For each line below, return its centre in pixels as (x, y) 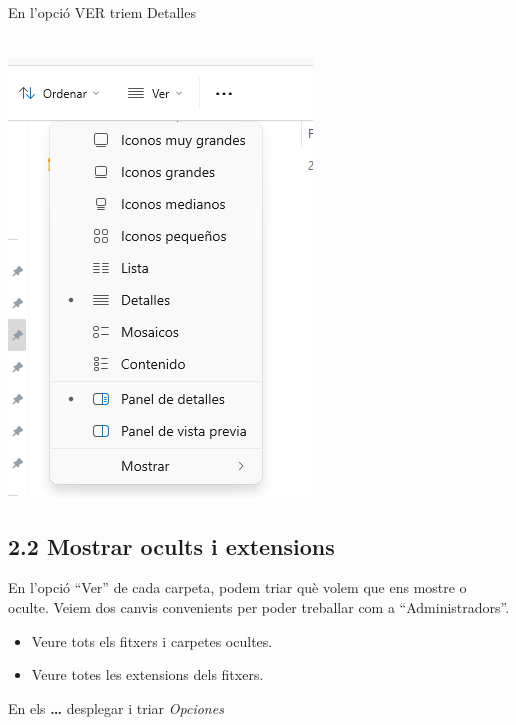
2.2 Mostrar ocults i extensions (171, 545)
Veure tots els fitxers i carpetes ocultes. (152, 640)
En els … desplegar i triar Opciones (116, 707)
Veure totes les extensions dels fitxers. (147, 674)
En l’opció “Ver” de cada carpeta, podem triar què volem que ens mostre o (237, 587)
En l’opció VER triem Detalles (102, 12)
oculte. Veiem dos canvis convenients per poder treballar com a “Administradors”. (259, 606)
